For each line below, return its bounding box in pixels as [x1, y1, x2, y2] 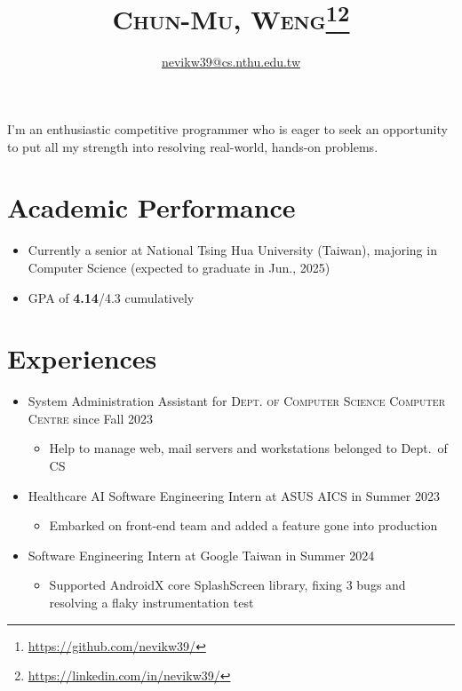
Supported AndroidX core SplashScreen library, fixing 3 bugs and [49, 576, 406, 594]
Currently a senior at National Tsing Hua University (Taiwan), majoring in [28, 241, 437, 259]
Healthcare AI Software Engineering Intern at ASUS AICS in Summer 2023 [28, 486, 440, 504]
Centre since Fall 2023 [28, 409, 153, 427]
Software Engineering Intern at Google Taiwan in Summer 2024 [28, 545, 375, 564]
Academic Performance [7, 189, 296, 226]
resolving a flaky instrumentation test [49, 593, 254, 612]
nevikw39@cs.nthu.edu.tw [161, 52, 301, 71]
